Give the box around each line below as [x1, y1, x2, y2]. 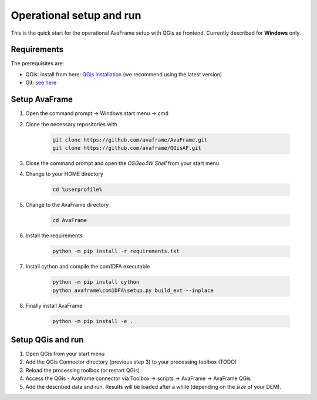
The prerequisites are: [11, 60, 65, 67]
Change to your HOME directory [25, 170, 104, 177]
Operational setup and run [11, 9, 141, 22]
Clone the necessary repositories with [25, 120, 117, 127]
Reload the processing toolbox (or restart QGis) [25, 367, 140, 374]
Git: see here [25, 79, 57, 86]
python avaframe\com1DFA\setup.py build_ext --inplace [52, 287, 214, 294]
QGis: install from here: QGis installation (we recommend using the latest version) [25, 70, 222, 78]
